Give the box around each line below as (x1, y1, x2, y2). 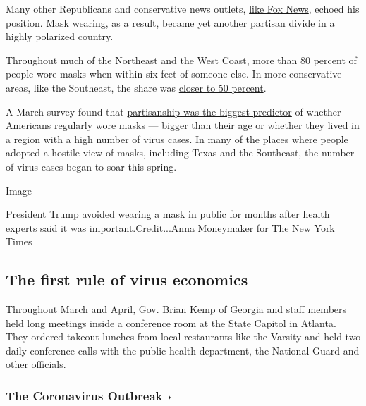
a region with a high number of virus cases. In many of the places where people (6, 131, 348, 146)
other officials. (6, 357, 66, 371)
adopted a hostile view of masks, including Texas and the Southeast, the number (6, 145, 355, 160)
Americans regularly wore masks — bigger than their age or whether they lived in (6, 118, 360, 133)
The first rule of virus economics (6, 269, 248, 290)
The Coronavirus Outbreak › (6, 387, 173, 404)
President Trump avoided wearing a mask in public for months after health (6, 207, 330, 221)
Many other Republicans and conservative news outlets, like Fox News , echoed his (6, 1, 360, 16)
